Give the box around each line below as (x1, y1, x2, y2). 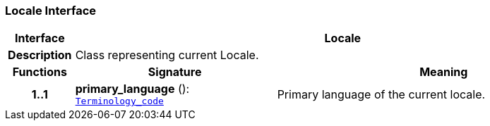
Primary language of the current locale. (277, 87, 486, 101)
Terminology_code (75, 96, 164, 107)
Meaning (419, 65, 468, 80)
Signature (148, 65, 202, 80)
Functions (12, 65, 67, 80)
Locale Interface (5, 4, 97, 18)
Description (8, 48, 72, 63)
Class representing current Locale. (75, 48, 259, 63)
